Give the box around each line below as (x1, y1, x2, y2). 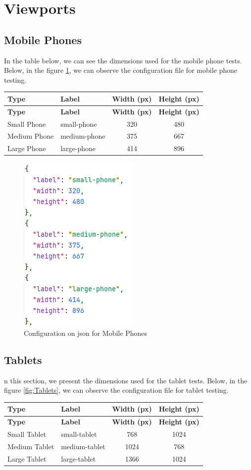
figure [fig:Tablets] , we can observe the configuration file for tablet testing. (4, 385, 229, 395)
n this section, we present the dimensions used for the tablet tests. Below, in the (4, 375, 248, 385)
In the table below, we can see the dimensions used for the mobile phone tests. (4, 55, 242, 65)
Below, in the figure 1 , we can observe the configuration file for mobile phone (4, 65, 237, 75)
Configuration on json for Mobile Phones (24, 327, 147, 338)
